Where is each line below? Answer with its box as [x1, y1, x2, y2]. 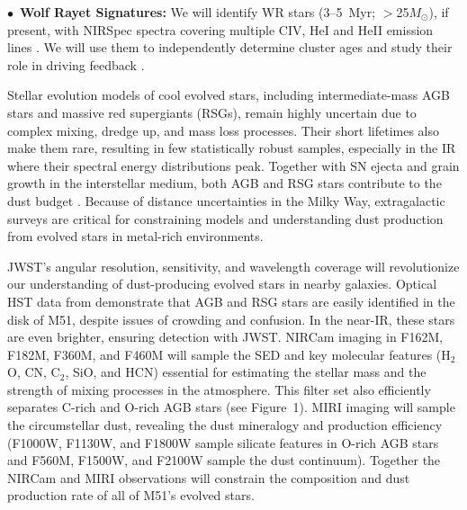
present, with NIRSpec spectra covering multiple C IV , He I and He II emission [7, 20, 434, 39]
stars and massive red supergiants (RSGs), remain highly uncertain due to [7, 103, 417, 121]
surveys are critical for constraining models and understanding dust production [7, 209, 444, 228]
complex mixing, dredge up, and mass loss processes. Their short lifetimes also [7, 121, 439, 139]
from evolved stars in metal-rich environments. [7, 227, 264, 246]
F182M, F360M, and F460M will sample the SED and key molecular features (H [7, 344, 451, 363]
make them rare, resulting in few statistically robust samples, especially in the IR [7, 139, 456, 157]
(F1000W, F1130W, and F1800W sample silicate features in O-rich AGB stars [7, 433, 439, 452]
